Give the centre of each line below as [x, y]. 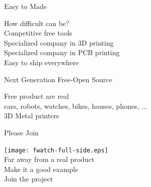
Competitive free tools [38, 33]
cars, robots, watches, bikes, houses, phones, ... [76, 106]
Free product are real [37, 96]
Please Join [21, 132]
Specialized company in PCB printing [62, 52]
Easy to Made [26, 6]
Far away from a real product [49, 159]
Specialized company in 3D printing [59, 42]
